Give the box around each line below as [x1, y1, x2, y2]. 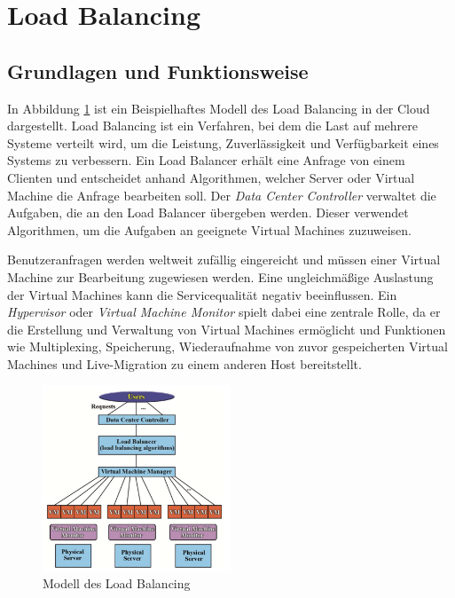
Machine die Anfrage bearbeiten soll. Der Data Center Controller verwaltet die [7, 185, 436, 204]
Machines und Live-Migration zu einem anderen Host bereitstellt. [7, 354, 362, 373]
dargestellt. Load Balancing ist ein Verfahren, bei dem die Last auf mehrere [7, 116, 419, 135]
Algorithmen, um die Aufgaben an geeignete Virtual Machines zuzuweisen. [7, 220, 412, 239]
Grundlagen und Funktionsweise [7, 57, 309, 84]
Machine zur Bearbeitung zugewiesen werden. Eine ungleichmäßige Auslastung [7, 267, 434, 286]
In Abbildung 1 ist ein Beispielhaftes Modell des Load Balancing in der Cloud [7, 98, 430, 117]
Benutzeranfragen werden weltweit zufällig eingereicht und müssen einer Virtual [7, 250, 441, 269]
